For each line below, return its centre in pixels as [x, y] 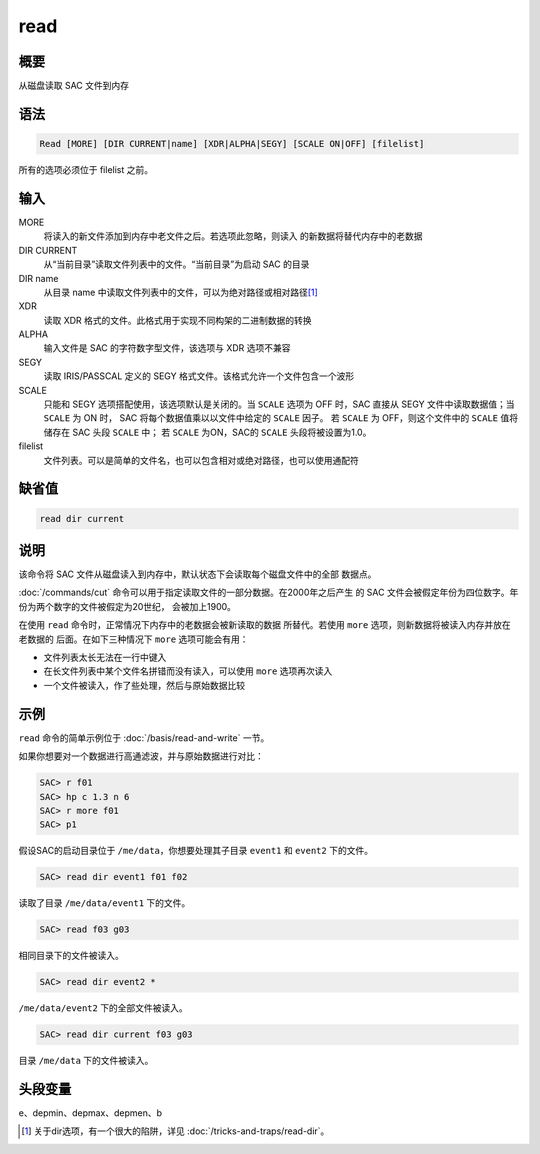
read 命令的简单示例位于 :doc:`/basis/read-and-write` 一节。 [144, 737]
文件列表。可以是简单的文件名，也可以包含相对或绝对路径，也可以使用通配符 [201, 460]
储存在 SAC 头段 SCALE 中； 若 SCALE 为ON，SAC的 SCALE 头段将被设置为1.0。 [207, 432]
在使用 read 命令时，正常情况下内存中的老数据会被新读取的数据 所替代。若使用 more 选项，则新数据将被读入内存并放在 [265, 625]
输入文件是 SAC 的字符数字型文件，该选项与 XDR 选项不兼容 [167, 348]
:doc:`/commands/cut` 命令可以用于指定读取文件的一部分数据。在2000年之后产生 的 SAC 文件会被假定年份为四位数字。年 [268, 592]
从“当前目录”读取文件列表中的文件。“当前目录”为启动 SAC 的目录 [176, 264]
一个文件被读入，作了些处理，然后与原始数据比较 [144, 685]
